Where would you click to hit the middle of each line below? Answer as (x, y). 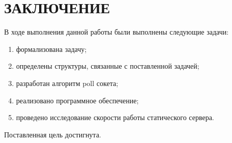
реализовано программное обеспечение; (77, 100)
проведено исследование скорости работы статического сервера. (115, 117)
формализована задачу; (51, 49)
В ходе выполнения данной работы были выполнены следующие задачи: (117, 32)
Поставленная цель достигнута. (53, 134)
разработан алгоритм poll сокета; (67, 83)
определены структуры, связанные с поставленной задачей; (108, 66)
